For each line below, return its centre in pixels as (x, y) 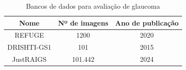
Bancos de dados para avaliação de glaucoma (93, 6)
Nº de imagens (83, 22)
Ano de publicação (147, 22)
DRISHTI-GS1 (29, 47)
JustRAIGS (29, 59)
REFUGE (29, 35)
